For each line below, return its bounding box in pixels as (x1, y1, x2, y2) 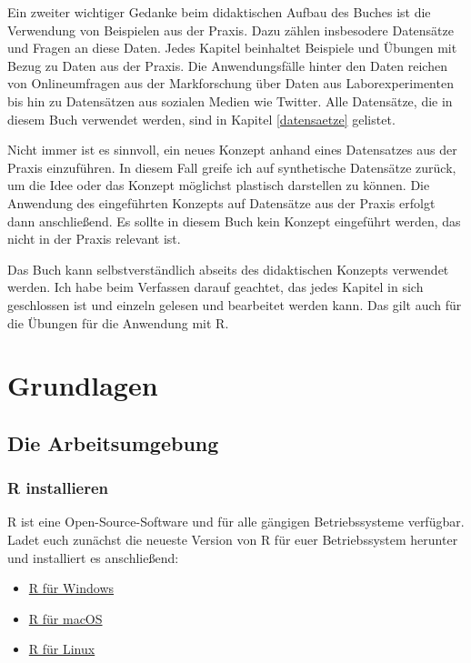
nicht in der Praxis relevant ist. (7, 229, 181, 248)
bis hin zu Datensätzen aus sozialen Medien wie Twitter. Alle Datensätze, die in (7, 91, 453, 110)
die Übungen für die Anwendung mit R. (7, 313, 229, 332)
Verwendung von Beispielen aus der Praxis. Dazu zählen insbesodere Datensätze (7, 20, 454, 39)
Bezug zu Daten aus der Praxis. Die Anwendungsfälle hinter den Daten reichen (7, 55, 447, 75)
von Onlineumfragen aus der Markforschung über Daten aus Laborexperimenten (7, 74, 454, 93)
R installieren (7, 477, 109, 499)
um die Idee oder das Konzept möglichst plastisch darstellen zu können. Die (7, 176, 430, 195)
